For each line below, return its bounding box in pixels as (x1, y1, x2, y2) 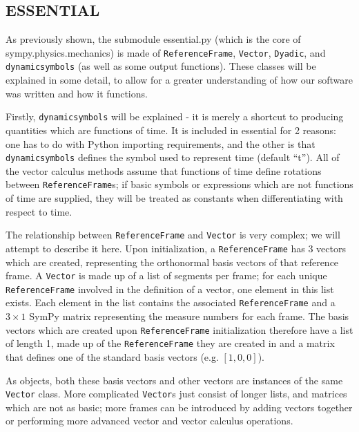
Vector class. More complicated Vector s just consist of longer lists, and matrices (6, 386, 347, 401)
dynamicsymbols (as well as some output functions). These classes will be (6, 59, 316, 73)
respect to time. (6, 204, 72, 218)
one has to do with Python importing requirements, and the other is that (6, 136, 316, 151)
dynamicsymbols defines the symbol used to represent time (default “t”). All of (6, 150, 340, 165)
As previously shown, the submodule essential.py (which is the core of (6, 32, 301, 46)
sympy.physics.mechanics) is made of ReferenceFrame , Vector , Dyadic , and (6, 45, 326, 59)
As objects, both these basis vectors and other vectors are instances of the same (6, 373, 343, 387)
